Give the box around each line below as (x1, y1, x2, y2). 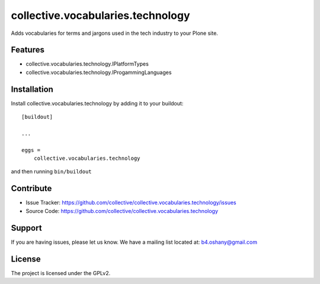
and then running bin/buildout (11, 168, 92, 175)
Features (11, 45, 44, 55)
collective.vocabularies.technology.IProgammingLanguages (25, 69, 172, 76)
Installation (11, 84, 53, 94)
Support (11, 222, 42, 233)
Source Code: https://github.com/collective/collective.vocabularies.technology (25, 207, 219, 214)
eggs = (21, 147, 41, 153)
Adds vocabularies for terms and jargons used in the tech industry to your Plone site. (11, 30, 219, 37)
